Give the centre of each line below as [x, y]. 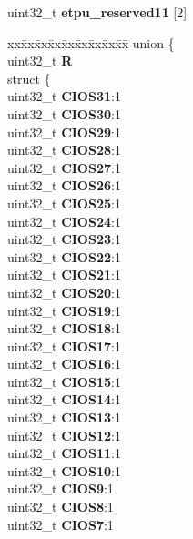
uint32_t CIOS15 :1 [64, 381]
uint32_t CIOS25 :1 [64, 203]
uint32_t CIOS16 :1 [64, 364]
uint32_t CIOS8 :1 [61, 507]
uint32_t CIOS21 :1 [64, 275]
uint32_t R [40, 61]
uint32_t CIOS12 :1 [64, 435]
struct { [29, 78]
